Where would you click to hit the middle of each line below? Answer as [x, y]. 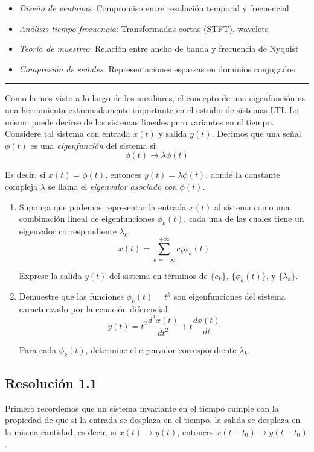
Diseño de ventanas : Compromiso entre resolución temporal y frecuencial [154, 8]
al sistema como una [252, 206]
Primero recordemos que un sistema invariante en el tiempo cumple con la [142, 408]
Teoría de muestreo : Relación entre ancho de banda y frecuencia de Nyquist [159, 49]
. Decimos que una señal [256, 133]
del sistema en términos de [158, 275]
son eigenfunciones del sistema [229, 296]
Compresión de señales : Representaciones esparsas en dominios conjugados [157, 68]
